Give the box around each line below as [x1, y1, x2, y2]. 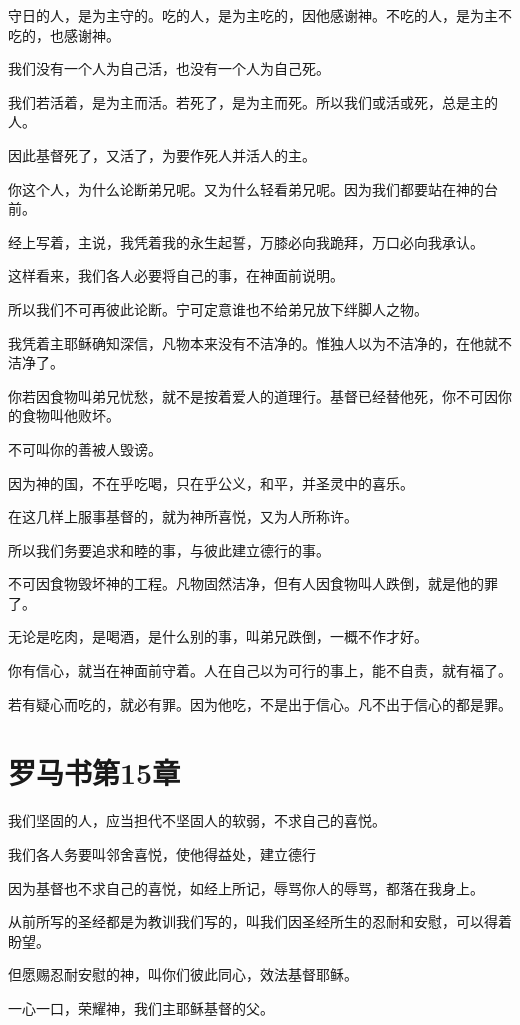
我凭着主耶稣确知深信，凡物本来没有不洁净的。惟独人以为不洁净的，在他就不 [8, 332, 512, 353]
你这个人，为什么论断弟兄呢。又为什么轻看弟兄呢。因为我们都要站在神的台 [8, 178, 498, 199]
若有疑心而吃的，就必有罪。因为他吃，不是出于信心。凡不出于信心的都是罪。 [8, 693, 512, 714]
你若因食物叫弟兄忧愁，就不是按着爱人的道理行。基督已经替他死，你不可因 [8, 385, 498, 406]
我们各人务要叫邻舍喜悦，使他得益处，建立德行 [8, 843, 316, 864]
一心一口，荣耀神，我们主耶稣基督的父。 [8, 997, 274, 1018]
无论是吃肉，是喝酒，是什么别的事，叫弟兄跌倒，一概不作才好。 [8, 626, 428, 647]
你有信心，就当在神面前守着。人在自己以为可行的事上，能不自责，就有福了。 [8, 660, 512, 681]
